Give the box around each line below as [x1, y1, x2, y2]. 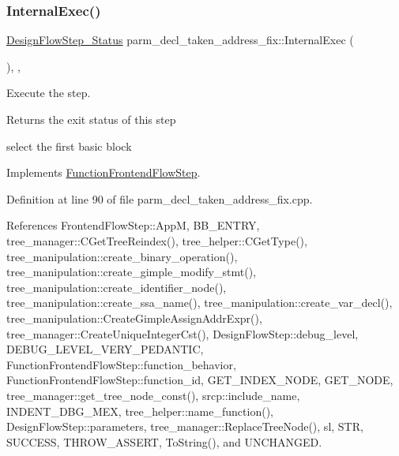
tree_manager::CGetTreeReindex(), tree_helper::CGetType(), [6, 232, 307, 249]
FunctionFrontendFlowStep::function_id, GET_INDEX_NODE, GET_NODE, [6, 372, 393, 388]
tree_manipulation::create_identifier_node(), [6, 278, 227, 295]
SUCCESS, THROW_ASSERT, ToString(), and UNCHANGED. [6, 433, 322, 450]
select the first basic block [6, 137, 132, 154]
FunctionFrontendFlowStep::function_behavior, [6, 356, 236, 372]
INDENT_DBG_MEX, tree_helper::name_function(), [6, 402, 273, 419]
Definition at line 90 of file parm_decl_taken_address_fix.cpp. [6, 190, 313, 207]
